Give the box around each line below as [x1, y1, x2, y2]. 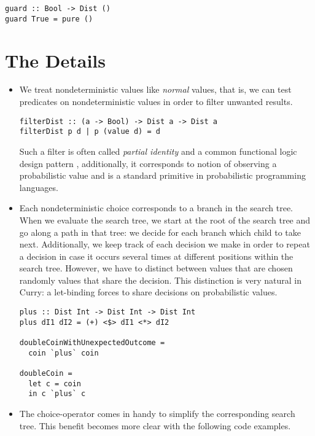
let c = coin [28, 379, 82, 388]
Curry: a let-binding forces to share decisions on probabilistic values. [19, 286, 278, 298]
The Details [5, 47, 106, 72]
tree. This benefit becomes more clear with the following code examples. [19, 419, 291, 432]
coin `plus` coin [28, 348, 99, 357]
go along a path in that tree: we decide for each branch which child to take [19, 225, 301, 238]
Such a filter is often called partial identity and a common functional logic [19, 144, 297, 157]
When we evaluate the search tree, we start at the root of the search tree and [19, 213, 311, 226]
